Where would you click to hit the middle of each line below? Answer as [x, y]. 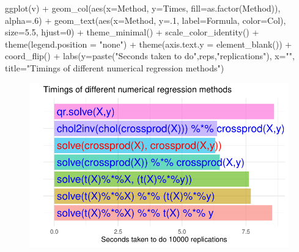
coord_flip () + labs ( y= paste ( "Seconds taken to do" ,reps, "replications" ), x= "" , [150, 56]
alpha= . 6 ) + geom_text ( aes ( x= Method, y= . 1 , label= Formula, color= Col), [146, 20]
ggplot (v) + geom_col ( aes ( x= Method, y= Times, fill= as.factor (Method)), [143, 8]
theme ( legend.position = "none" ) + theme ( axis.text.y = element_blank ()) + [149, 44]
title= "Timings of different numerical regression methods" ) [115, 67]
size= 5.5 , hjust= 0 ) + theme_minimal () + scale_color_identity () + [132, 32]
